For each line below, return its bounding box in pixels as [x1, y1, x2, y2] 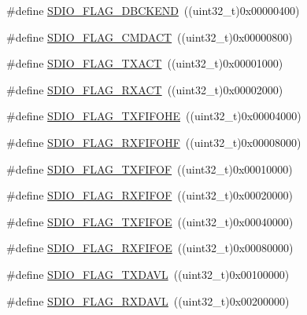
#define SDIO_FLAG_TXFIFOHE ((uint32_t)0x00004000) [6, 108, 301, 124]
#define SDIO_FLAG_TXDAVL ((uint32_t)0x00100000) [6, 266, 290, 282]
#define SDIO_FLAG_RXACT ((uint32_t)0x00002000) [6, 81, 283, 97]
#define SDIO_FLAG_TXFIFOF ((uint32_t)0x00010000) [6, 160, 293, 177]
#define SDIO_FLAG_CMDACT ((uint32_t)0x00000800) [6, 28, 293, 45]
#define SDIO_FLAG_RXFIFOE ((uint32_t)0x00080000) [6, 240, 294, 256]
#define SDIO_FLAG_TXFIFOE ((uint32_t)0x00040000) [6, 213, 294, 229]
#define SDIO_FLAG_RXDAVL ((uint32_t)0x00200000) [6, 292, 290, 309]
